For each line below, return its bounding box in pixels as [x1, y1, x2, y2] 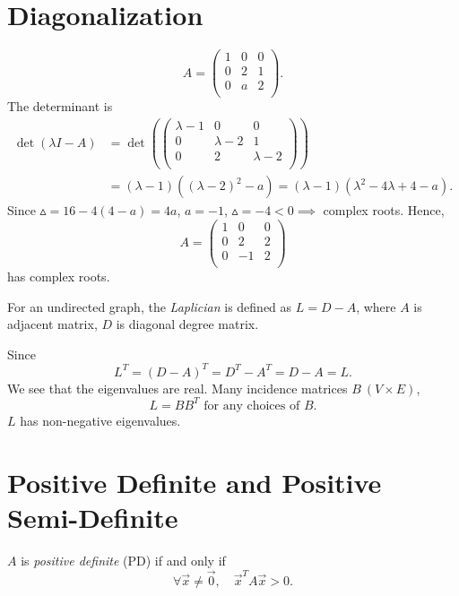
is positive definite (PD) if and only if [21, 550, 226, 569]
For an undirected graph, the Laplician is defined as [7, 297, 292, 315]
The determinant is [7, 97, 113, 116]
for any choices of [204, 399, 300, 412]
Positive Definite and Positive [7, 463, 382, 500]
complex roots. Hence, [323, 201, 445, 220]
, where [356, 297, 396, 315]
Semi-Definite [7, 498, 178, 535]
